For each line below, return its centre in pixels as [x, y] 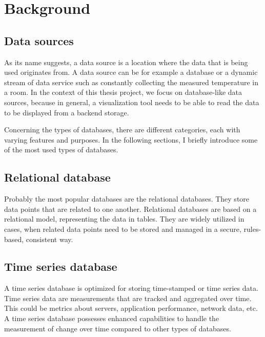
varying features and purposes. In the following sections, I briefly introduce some [131, 139]
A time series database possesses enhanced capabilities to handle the [112, 318]
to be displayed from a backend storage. [67, 112]
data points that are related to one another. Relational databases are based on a [130, 209]
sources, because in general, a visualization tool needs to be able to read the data [132, 102]
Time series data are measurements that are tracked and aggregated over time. [128, 298]
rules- [252, 229]
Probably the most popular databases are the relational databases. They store [127, 199]
